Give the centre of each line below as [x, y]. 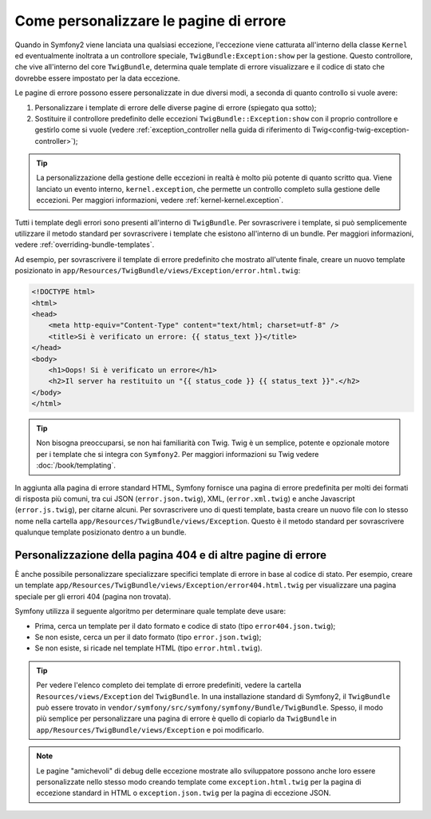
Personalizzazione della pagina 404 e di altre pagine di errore [171, 555]
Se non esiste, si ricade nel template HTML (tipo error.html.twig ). [148, 648]
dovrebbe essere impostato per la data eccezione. [97, 78]
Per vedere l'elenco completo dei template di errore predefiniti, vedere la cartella [169, 685]
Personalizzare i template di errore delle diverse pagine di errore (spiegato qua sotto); [176, 107]
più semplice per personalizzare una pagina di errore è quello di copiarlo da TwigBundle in [186, 718]
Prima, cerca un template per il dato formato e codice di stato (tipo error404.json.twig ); [185, 626]
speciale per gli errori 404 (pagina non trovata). [93, 596]
